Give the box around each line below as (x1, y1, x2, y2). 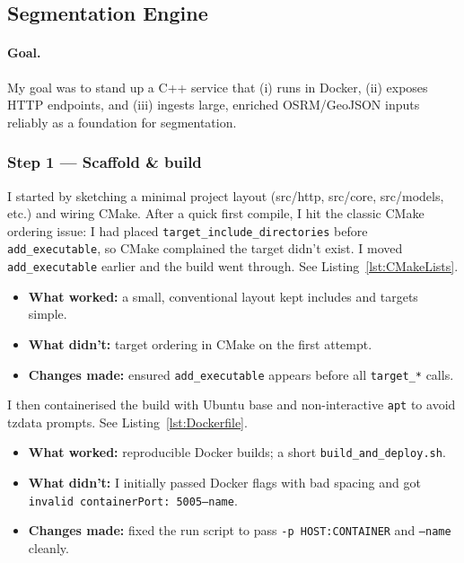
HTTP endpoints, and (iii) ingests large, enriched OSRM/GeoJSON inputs (7, 95, 420, 114)
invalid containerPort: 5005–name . (28, 490, 238, 509)
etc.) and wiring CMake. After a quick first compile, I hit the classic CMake (7, 204, 425, 223)
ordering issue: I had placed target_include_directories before (7, 221, 368, 240)
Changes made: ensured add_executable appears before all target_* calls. (28, 365, 454, 383)
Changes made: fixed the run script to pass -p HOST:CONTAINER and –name (28, 521, 451, 540)
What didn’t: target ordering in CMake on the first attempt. (28, 334, 372, 353)
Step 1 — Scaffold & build (7, 151, 202, 173)
